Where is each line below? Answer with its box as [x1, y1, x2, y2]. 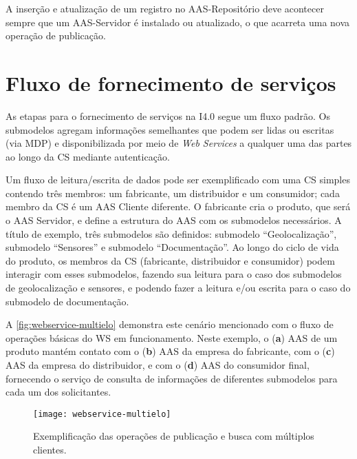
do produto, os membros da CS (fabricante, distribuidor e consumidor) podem [6, 253, 335, 267]
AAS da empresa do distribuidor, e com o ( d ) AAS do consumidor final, [6, 358, 310, 371]
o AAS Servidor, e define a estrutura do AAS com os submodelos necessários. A [6, 213, 342, 227]
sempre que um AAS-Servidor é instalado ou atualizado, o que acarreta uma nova [6, 14, 350, 29]
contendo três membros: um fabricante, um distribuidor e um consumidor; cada [6, 185, 340, 200]
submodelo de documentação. [6, 294, 129, 308]
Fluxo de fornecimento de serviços [6, 68, 336, 96]
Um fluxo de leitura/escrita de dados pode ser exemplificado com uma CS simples [6, 172, 350, 187]
